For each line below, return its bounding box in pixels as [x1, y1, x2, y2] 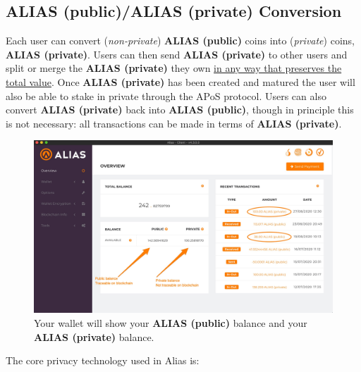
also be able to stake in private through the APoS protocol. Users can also [6, 88, 326, 103]
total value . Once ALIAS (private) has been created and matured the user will [6, 74, 355, 89]
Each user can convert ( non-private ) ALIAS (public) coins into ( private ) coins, [6, 33, 355, 48]
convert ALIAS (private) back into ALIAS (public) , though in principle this [6, 102, 354, 117]
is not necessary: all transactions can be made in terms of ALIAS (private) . [6, 116, 342, 130]
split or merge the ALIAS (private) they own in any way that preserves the [6, 61, 342, 75]
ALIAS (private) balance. [34, 329, 154, 344]
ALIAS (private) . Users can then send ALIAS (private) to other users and [6, 46, 348, 61]
